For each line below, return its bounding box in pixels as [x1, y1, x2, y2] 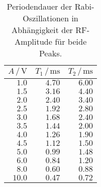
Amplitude [14, 36, 52, 47]
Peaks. [39, 47, 62, 59]
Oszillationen [22, 12, 69, 24]
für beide [55, 36, 87, 47]
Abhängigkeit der [11, 24, 73, 36]
